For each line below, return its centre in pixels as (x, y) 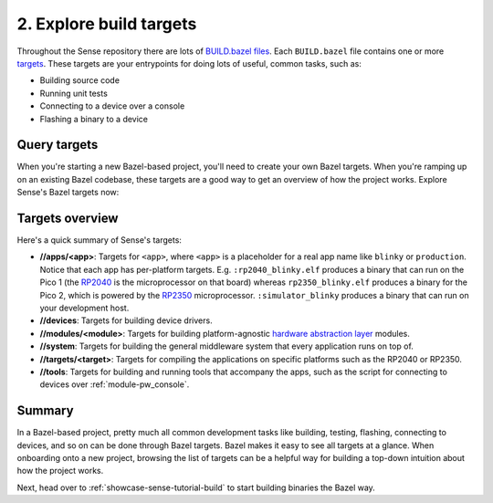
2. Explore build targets (107, 24)
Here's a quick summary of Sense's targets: (100, 240)
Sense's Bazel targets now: (68, 193)
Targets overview (68, 218)
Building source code (80, 80)
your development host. (84, 308)
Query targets (58, 145)
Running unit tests (74, 93)
